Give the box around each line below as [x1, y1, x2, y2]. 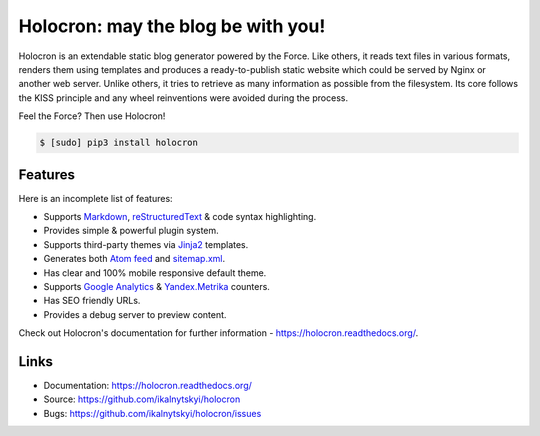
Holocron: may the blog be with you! [18, 15, 326, 37]
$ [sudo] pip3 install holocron [39, 137, 199, 149]
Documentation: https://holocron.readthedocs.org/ [43, 380, 252, 392]
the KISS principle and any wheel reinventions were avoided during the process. [18, 91, 349, 104]
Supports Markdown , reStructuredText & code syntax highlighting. [43, 210, 317, 222]
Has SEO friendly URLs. [43, 295, 141, 307]
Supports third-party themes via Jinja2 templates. [43, 238, 249, 250]
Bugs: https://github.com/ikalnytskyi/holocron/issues [43, 407, 262, 419]
